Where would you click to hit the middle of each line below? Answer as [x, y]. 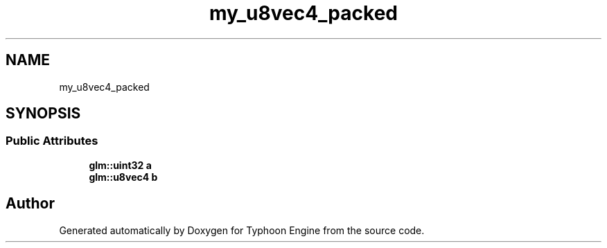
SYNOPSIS [43, 114]
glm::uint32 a [120, 165]
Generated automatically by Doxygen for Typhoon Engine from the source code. [242, 230]
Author [30, 204]
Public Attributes [52, 141]
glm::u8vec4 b [123, 177]
